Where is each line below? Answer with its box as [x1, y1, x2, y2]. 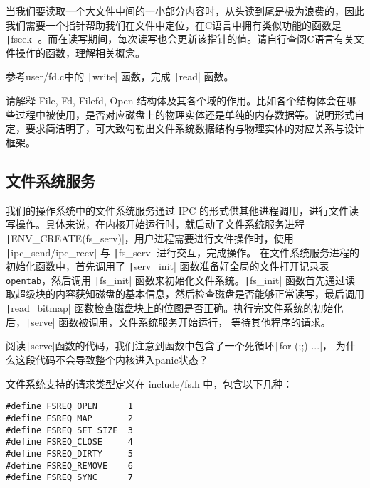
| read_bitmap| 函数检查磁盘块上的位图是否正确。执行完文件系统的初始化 [6, 300, 344, 315]
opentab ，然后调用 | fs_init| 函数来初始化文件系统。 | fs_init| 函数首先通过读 [6, 272, 355, 287]
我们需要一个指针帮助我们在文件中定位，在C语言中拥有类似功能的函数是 [6, 17, 342, 32]
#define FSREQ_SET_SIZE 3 [6, 425, 133, 435]
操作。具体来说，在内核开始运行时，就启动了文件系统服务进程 [15, 217, 305, 232]
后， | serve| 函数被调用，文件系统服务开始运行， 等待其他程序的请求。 [6, 314, 331, 329]
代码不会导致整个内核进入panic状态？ [35, 352, 208, 367]
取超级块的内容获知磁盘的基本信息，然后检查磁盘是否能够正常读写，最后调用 [6, 286, 364, 301]
